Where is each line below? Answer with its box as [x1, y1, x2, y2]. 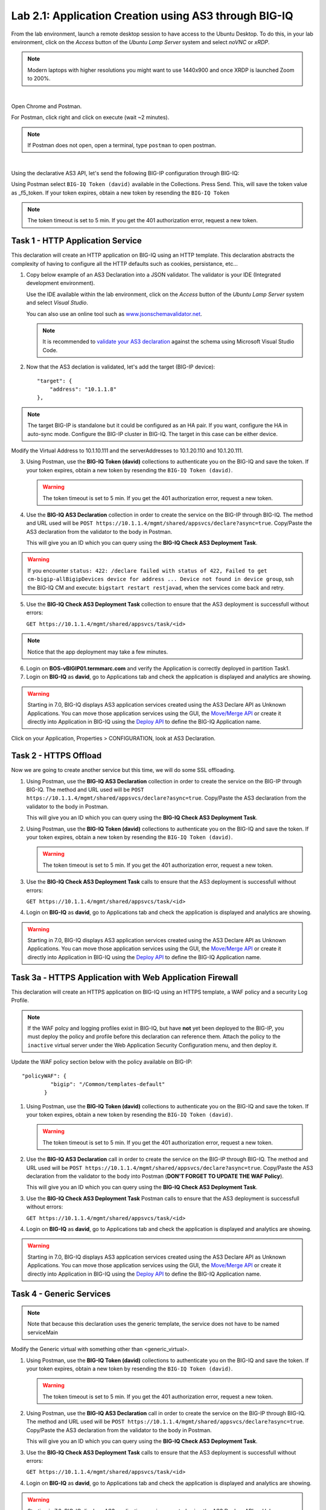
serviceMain [27, 1329, 59, 1336]
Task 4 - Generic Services [11, 1289, 111, 1299]
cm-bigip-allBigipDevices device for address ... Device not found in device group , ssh [27, 576, 294, 583]
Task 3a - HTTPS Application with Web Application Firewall [11, 972, 238, 983]
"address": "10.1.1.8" [49, 386, 117, 393]
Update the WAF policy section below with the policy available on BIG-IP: [11, 1058, 193, 1065]
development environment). [26, 280, 95, 287]
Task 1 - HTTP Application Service [11, 236, 142, 246]
